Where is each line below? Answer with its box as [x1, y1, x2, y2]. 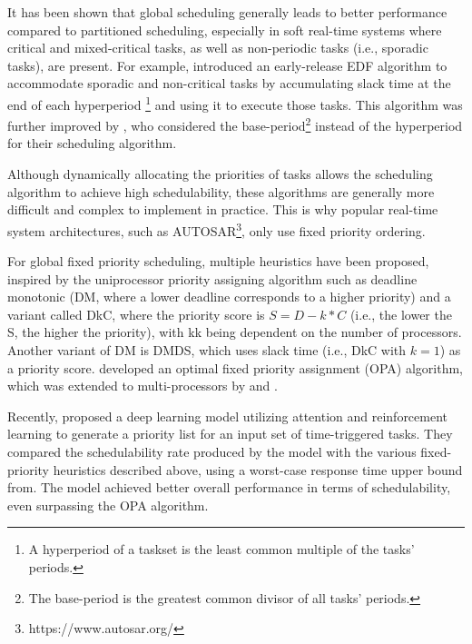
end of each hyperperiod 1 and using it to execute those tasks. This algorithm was [7, 92, 463, 114]
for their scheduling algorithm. [7, 134, 177, 153]
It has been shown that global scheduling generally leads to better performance [7, 3, 447, 21]
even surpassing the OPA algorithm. [7, 495, 209, 514]
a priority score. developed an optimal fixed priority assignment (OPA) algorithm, [7, 358, 463, 377]
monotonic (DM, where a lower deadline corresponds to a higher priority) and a [7, 287, 451, 306]
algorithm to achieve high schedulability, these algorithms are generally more [7, 182, 435, 201]
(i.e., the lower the [349, 304, 452, 323]
